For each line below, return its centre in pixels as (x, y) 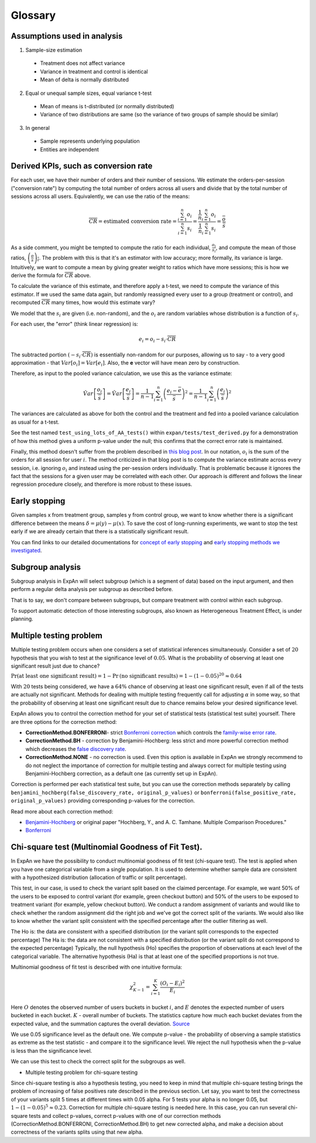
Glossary (33, 15)
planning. (22, 619)
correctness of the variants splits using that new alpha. (77, 1132)
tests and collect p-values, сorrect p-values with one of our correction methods (125, 1115)
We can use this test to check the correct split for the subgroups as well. (98, 1062)
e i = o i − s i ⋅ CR (157, 340)
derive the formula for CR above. (51, 275)
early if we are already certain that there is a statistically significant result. (100, 531)
